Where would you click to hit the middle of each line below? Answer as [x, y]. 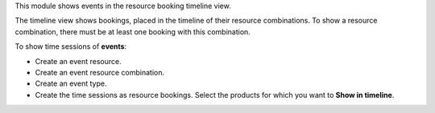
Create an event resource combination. [100, 72]
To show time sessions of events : [71, 46]
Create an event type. [71, 83]
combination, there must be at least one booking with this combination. [133, 31]
